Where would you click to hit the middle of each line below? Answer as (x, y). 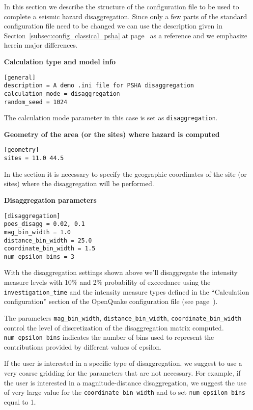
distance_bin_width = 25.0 (48, 240)
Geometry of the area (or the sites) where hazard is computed (112, 134)
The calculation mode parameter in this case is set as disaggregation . (111, 118)
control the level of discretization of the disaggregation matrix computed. (114, 327)
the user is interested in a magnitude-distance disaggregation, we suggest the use (125, 382)
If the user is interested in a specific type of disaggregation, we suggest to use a (123, 363)
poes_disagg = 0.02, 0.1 (44, 224)
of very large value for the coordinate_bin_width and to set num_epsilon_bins (125, 392)
